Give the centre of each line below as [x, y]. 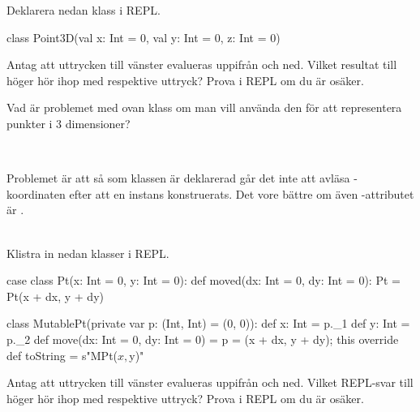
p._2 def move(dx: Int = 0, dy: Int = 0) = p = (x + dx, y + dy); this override [203, 339]
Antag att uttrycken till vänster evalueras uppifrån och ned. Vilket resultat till [202, 64]
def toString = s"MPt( [62, 355]
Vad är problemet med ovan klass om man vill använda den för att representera [204, 107]
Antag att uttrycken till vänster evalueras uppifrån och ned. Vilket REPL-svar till [210, 382]
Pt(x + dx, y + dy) [55, 296]
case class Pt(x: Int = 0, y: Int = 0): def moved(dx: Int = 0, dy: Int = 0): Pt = [204, 280]
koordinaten [36, 193]
